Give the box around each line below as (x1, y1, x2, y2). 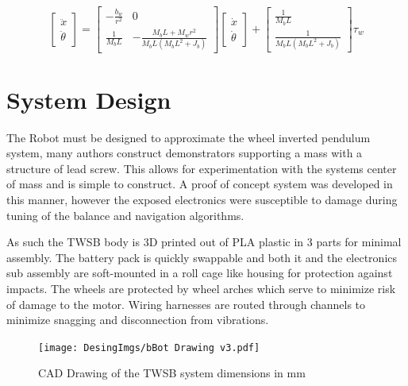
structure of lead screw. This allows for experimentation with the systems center (6, 160, 397, 176)
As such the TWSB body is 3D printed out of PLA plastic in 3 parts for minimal (6, 234, 402, 250)
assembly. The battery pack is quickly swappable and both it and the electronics (6, 249, 398, 265)
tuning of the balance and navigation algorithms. (6, 207, 244, 223)
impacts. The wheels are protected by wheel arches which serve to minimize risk (6, 280, 396, 296)
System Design (6, 83, 171, 115)
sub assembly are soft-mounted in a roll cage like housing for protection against (6, 264, 393, 281)
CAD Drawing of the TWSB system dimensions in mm (38, 365, 306, 381)
